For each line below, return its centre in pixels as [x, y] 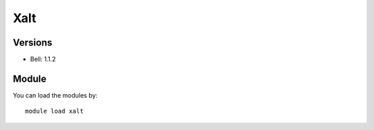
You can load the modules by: [55, 95]
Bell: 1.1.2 [43, 59]
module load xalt [54, 111]
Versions [33, 43]
